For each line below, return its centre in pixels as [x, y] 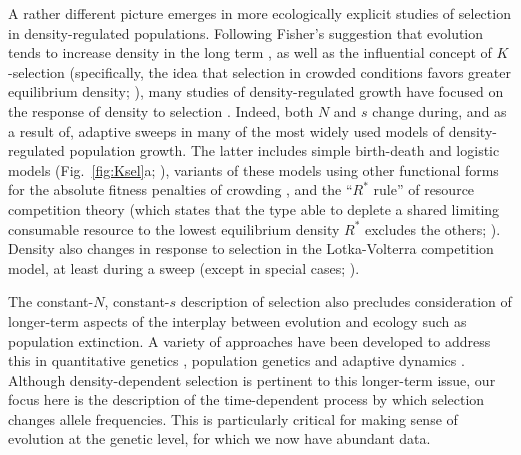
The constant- [51, 301]
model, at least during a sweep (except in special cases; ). [184, 267]
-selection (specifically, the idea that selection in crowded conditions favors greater [259, 71]
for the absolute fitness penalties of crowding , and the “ [180, 189]
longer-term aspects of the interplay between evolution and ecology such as [237, 320]
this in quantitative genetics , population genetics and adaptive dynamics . [236, 360]
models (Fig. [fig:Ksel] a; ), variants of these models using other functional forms [253, 169]
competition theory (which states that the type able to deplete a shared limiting [254, 208]
